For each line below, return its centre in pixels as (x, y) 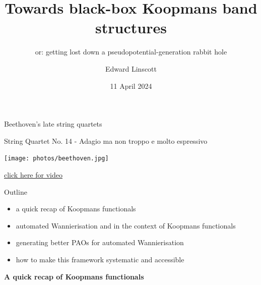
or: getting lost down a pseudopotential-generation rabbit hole (131, 52)
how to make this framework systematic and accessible (100, 259)
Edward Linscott (131, 68)
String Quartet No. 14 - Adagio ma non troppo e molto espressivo (106, 140)
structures (131, 27)
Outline (16, 191)
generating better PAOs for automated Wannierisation (100, 242)
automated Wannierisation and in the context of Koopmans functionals (126, 225)
